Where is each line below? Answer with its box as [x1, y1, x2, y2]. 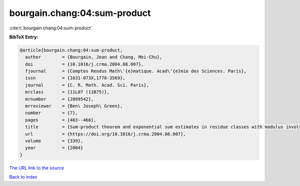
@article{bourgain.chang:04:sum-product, [19, 47, 123, 53]
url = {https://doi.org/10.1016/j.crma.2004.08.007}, [25, 131, 186, 137]
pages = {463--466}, [25, 117, 97, 123]
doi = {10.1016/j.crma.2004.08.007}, [25, 61, 144, 67]
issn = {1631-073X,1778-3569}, [25, 75, 125, 81]
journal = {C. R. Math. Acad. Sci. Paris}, [25, 82, 149, 88]
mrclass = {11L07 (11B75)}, [25, 89, 110, 95]
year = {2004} [25, 145, 83, 151]
